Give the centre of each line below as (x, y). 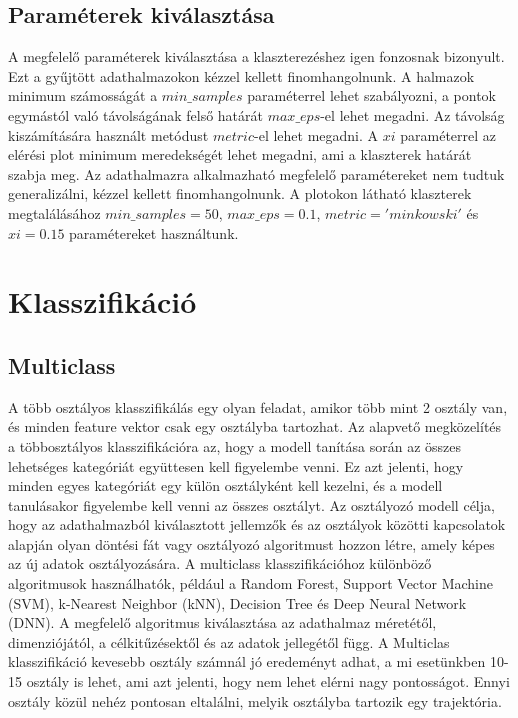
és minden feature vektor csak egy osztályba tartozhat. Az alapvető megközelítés (255, 426)
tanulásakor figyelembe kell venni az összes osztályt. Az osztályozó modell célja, (251, 504)
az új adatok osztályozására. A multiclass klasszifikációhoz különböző (220, 563)
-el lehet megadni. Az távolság (412, 114)
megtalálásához (54, 212)
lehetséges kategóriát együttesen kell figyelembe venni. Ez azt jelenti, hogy (236, 465)
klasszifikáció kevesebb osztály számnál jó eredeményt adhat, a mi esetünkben (247, 661)
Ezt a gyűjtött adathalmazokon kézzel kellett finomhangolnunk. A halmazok (241, 75)
